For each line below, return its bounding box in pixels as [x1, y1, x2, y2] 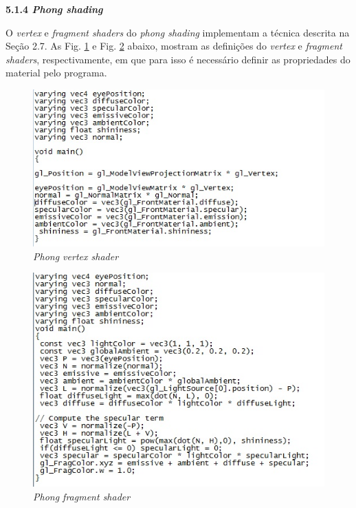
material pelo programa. [5, 65, 107, 80]
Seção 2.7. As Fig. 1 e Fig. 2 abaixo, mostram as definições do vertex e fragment [5, 39, 342, 53]
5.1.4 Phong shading [5, 2, 103, 16]
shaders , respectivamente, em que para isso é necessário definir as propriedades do [5, 52, 351, 66]
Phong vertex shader [33, 248, 119, 263]
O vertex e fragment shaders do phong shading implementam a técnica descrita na [5, 25, 350, 39]
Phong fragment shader [33, 489, 131, 503]
